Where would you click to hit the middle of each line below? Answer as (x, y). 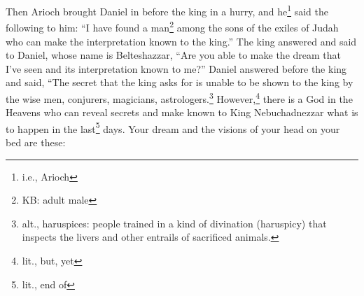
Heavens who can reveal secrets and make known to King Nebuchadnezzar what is (182, 112)
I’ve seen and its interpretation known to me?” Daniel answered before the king (176, 68)
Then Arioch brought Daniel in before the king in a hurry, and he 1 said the (167, 10)
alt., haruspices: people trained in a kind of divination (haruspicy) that (174, 223)
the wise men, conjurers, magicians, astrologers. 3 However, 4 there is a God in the (179, 97)
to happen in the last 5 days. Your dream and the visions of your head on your (173, 127)
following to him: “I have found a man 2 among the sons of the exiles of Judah (172, 26)
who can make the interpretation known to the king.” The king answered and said (181, 41)
